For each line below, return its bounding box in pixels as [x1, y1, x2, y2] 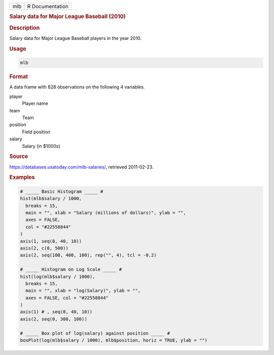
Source [9, 153, 28, 160]
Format [9, 73, 28, 81]
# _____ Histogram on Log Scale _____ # [20, 266, 122, 272]
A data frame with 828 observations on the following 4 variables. [9, 84, 145, 90]
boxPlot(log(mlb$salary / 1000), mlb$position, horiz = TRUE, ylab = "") [20, 337, 208, 343]
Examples [9, 174, 35, 181]
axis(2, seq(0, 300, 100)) [20, 316, 87, 322]
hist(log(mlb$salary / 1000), [20, 273, 95, 280]
